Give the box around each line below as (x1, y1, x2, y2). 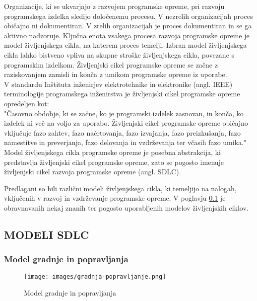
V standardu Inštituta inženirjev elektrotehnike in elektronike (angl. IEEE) (4, 78, 233, 89)
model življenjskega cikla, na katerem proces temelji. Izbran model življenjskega (4, 40, 247, 50)
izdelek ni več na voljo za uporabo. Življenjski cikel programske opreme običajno (4, 118, 248, 128)
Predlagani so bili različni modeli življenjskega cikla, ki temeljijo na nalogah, (4, 183, 237, 193)
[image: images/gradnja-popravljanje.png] (24, 273, 166, 281)
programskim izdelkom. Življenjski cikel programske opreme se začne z (4, 59, 218, 70)
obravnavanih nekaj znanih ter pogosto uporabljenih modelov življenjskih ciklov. (4, 202, 249, 213)
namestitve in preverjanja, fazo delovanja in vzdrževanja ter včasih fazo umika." (4, 137, 247, 148)
